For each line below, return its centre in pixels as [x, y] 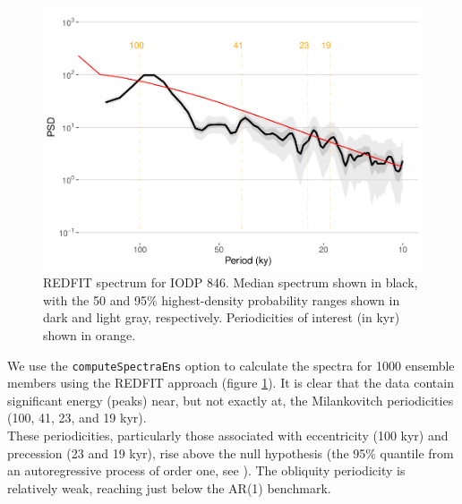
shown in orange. [90, 334]
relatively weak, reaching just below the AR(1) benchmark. [169, 487]
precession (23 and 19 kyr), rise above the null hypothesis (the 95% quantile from [231, 453]
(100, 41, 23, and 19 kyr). [77, 418]
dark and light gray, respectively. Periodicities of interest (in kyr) [222, 317]
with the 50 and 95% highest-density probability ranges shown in [222, 299]
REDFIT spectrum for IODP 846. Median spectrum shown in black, [231, 282]
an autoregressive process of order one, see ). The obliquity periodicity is [206, 470]
